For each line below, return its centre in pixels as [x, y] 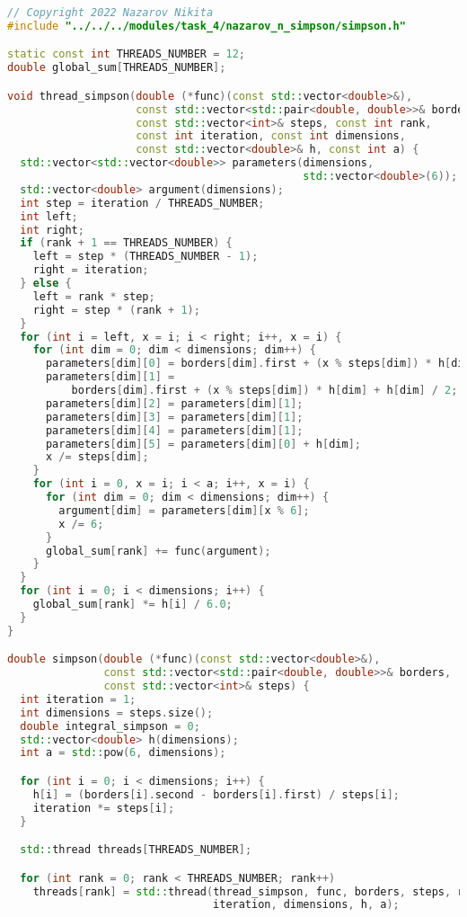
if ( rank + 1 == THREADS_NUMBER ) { [126, 243]
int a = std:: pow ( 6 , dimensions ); [123, 753]
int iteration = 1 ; [78, 699]
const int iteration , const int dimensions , [271, 136]
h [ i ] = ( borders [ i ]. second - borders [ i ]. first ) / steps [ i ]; [216, 794]
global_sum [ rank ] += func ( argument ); [158, 551]
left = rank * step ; [94, 296]
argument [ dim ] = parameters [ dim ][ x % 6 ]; [184, 510]
